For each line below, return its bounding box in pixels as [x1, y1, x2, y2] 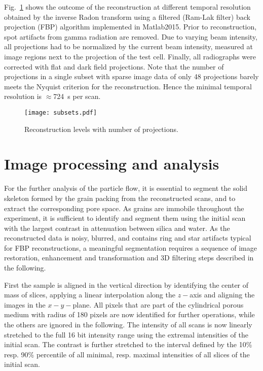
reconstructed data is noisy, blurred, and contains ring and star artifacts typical [4, 232, 251, 243]
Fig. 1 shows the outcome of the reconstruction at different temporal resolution [4, 2, 251, 12]
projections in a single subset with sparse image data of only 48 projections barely [4, 71, 259, 82]
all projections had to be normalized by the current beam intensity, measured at [4, 41, 253, 52]
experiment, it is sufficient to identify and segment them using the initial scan [4, 213, 246, 223]
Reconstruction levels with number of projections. [24, 123, 178, 134]
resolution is [4, 91, 42, 102]
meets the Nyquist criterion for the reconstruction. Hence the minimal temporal [4, 81, 252, 91]
